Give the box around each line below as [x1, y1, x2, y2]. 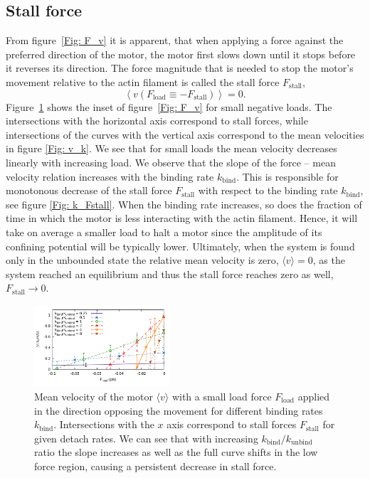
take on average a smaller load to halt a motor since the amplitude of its [6, 224, 322, 239]
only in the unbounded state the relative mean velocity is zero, [6, 253, 279, 267]
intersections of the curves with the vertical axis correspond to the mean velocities [6, 127, 364, 142]
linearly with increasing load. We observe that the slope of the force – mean [6, 154, 336, 169]
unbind [291, 439, 312, 447]
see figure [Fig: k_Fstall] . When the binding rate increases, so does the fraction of [6, 196, 362, 211]
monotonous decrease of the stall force [6, 183, 172, 198]
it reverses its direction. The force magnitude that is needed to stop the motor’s [6, 60, 354, 75]
